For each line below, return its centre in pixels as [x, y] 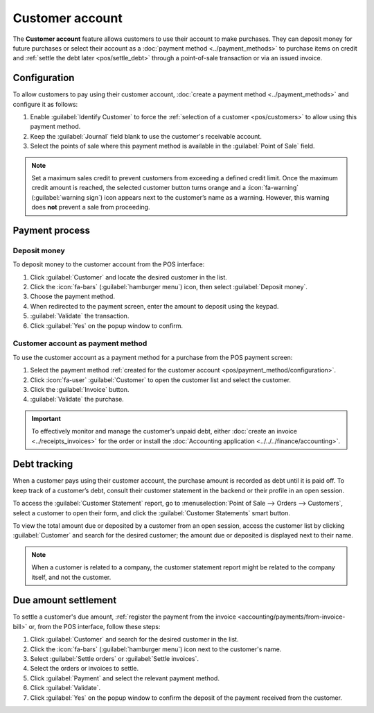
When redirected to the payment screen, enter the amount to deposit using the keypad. [154, 306]
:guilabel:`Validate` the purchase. [77, 400]
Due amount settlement [65, 600]
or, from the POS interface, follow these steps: [95, 626]
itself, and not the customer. [71, 577]
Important [46, 418]
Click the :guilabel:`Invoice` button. [80, 389]
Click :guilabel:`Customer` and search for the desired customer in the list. [134, 639]
